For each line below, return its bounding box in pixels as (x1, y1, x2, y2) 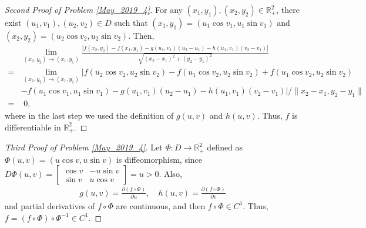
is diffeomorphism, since (116, 153, 203, 165)
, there (276, 4, 300, 15)
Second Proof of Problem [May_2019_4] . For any (5, 4, 183, 15)
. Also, (159, 167, 182, 180)
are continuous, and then (116, 199, 206, 212)
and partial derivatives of (5, 199, 95, 212)
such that (114, 16, 148, 28)
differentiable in (5, 120, 61, 133)
